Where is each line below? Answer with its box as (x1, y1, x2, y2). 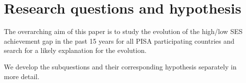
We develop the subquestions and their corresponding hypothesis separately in (4, 61, 237, 71)
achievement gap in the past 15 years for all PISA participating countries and (4, 35, 235, 46)
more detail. (4, 71, 40, 81)
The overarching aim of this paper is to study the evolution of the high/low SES (4, 26, 243, 36)
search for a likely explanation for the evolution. (4, 45, 147, 55)
